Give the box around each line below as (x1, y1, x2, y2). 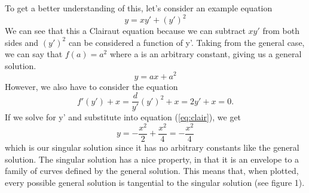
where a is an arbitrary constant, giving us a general (109, 48, 302, 60)
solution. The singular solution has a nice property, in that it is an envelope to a (5, 152, 299, 165)
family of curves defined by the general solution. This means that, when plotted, (5, 164, 299, 177)
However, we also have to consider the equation (5, 80, 178, 92)
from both (262, 24, 299, 37)
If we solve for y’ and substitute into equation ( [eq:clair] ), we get (5, 111, 241, 123)
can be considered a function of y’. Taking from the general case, (68, 36, 305, 48)
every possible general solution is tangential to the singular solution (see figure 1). (5, 176, 305, 188)
